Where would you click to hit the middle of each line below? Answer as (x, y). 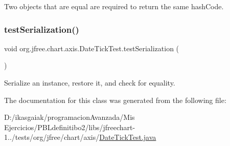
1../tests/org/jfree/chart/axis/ (52, 137)
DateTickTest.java (128, 137)
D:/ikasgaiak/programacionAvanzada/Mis (70, 117)
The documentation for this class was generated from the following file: (115, 100)
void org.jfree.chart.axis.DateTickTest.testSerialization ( (92, 48)
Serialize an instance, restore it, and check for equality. (90, 82)
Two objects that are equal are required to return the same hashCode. (114, 6)
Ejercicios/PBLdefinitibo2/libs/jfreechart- (70, 127)
